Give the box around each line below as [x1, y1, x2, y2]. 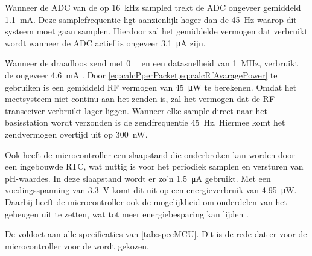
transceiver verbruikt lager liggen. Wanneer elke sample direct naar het [5, 104, 267, 117]
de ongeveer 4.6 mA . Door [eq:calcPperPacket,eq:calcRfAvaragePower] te [5, 68, 278, 81]
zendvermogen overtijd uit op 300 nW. [5, 127, 148, 140]
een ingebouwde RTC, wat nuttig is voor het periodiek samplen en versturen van [5, 160, 304, 173]
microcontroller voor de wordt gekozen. [5, 239, 149, 252]
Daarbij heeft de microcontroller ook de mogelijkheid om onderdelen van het [5, 195, 287, 208]
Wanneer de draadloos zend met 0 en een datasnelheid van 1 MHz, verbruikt [5, 57, 299, 69]
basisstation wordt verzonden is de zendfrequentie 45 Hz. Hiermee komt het [5, 116, 285, 129]
